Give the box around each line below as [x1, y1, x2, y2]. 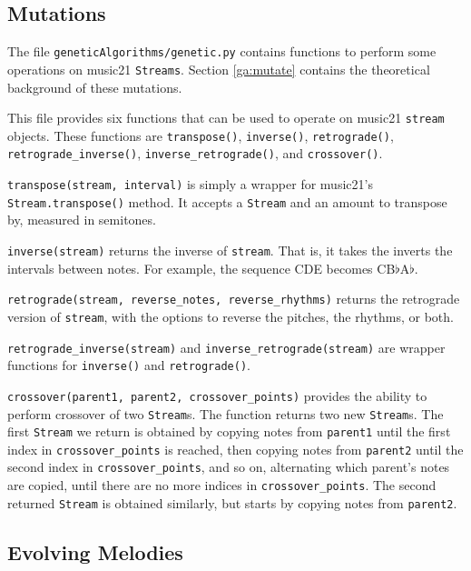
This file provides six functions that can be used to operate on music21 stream [7, 108, 445, 127]
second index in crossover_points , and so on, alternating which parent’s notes [7, 457, 450, 476]
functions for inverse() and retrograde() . [7, 356, 250, 375]
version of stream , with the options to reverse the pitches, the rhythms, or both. [7, 306, 454, 326]
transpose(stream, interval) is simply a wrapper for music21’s [7, 175, 373, 194]
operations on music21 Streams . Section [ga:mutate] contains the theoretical [7, 59, 430, 78]
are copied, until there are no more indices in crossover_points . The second [7, 476, 437, 495]
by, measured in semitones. [7, 210, 156, 229]
